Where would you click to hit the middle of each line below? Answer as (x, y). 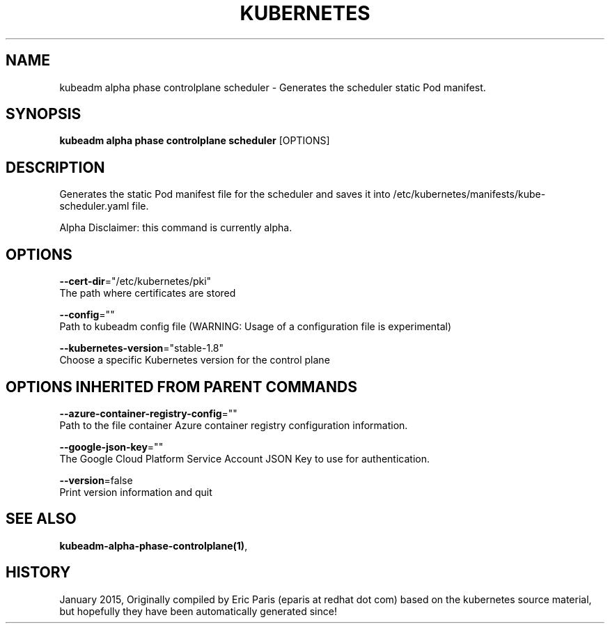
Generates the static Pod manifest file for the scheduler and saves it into (225, 194)
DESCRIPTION (55, 167)
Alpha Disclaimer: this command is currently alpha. (176, 228)
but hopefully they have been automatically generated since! (198, 611)
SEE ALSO (41, 519)
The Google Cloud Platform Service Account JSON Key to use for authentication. (245, 458)
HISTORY (38, 573)
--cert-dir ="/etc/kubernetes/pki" (135, 281)
